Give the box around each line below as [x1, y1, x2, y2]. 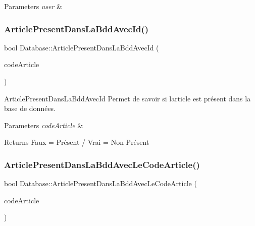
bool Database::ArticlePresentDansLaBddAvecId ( [4, 42, 159, 52]
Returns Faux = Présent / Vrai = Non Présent [4, 137, 149, 147]
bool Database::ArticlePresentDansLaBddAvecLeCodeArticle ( [4, 178, 197, 189]
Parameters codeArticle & [4, 120, 83, 130]
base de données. [4, 103, 56, 114]
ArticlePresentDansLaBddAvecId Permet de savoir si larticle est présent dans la [4, 93, 251, 103]
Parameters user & [4, 1, 63, 11]
